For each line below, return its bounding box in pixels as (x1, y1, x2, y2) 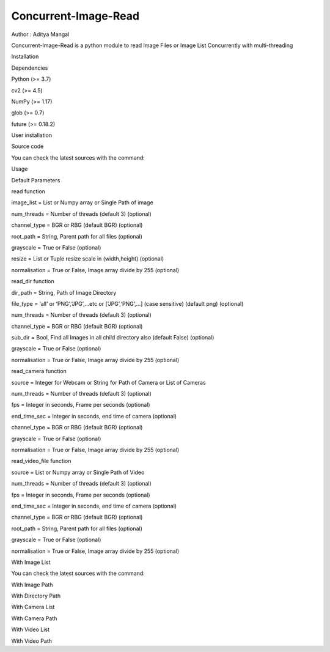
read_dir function (11, 278, 54, 285)
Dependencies (11, 64, 48, 72)
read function (11, 188, 46, 195)
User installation (11, 132, 53, 139)
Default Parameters (11, 176, 61, 183)
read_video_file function (11, 458, 71, 465)
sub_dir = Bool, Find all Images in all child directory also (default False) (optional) (11, 334, 215, 341)
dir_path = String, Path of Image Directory (11, 289, 117, 296)
